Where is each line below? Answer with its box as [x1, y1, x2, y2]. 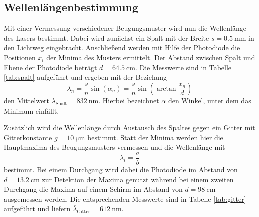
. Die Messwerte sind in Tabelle [135, 62, 232, 72]
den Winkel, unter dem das [168, 95, 251, 105]
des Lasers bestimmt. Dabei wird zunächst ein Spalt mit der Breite [4, 32, 209, 43]
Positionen [4, 52, 36, 62]
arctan [156, 85, 176, 92]
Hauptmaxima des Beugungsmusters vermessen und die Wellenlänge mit [4, 142, 225, 152]
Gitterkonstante [4, 132, 52, 142]
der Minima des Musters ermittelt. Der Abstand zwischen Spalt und [46, 52, 255, 62]
